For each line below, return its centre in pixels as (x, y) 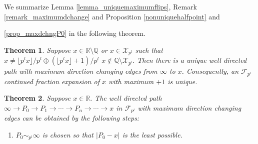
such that (149, 50)
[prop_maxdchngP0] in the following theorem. (75, 33)
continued (18, 81)
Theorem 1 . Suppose (37, 50)
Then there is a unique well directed (192, 60)
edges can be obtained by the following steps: (72, 118)
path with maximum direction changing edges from (81, 71)
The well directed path (128, 98)
